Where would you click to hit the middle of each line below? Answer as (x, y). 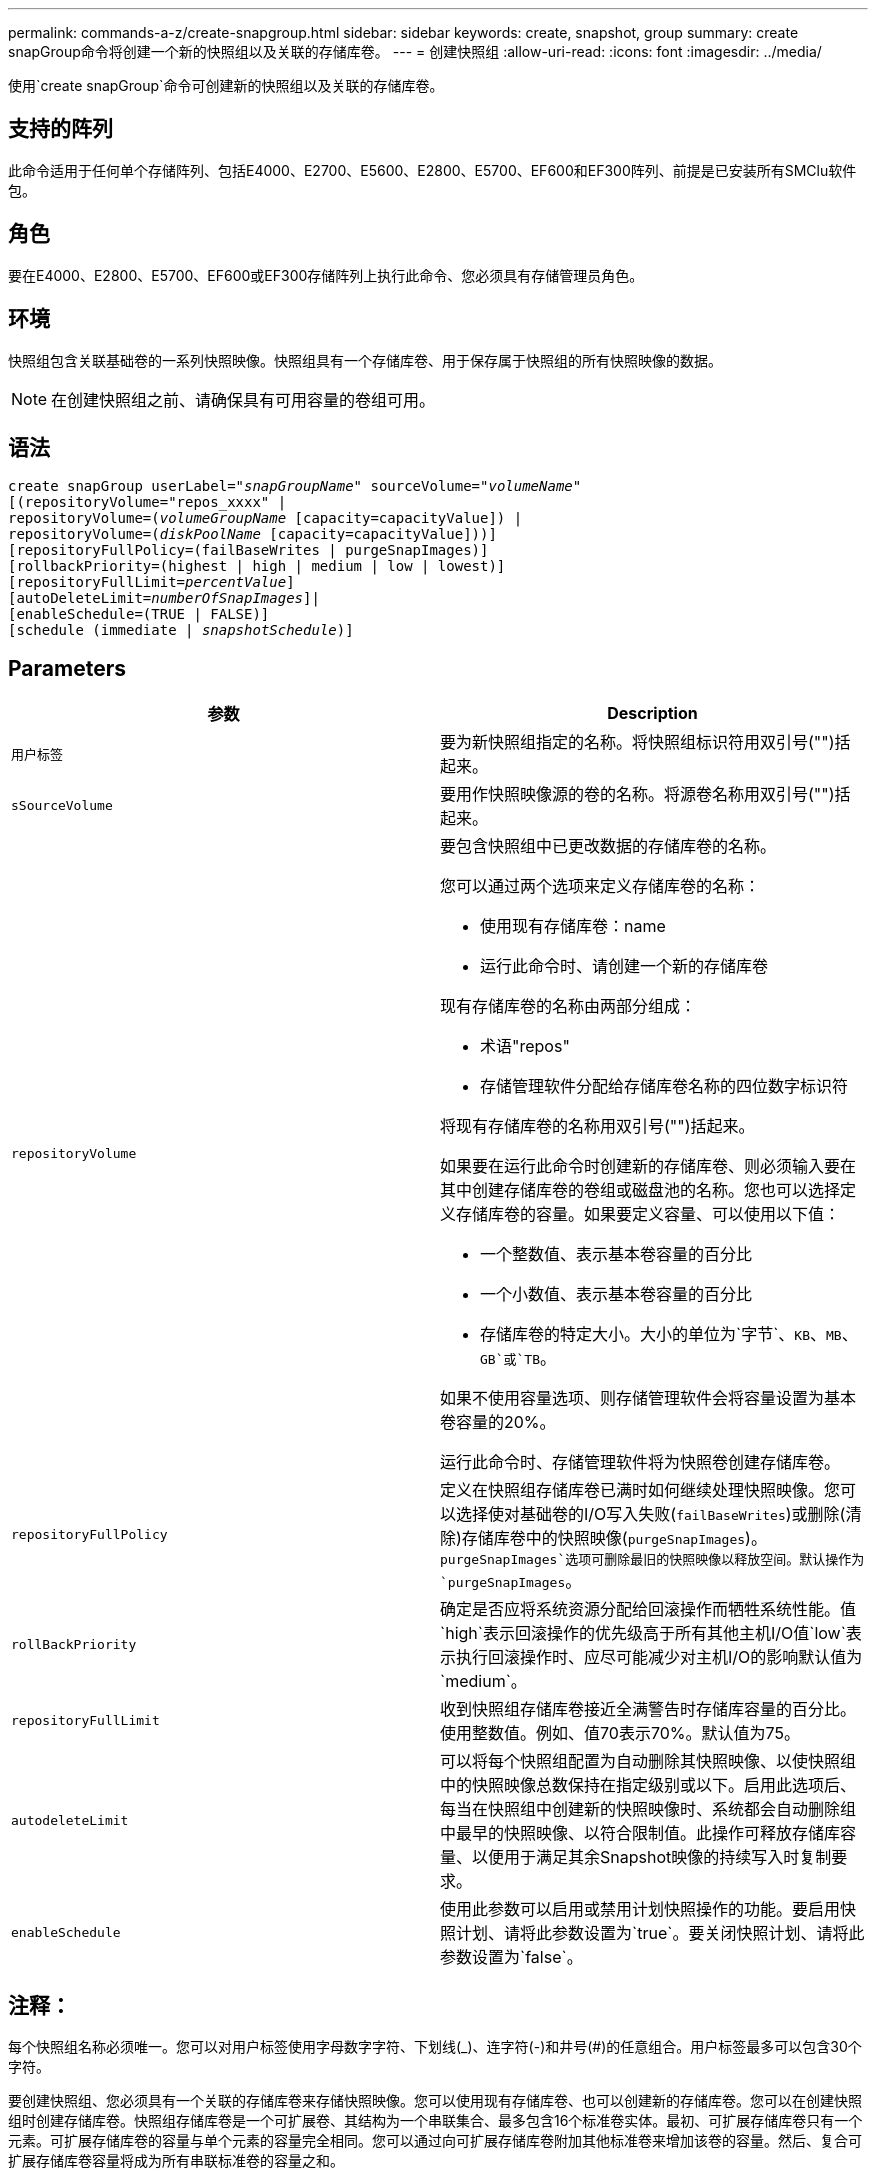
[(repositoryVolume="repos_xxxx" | (147, 502)
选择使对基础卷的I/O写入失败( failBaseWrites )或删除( (651, 1514)
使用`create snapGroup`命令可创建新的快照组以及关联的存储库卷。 (226, 85)
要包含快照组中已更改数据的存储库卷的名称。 (608, 846)
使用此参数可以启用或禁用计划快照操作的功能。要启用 (640, 1909)
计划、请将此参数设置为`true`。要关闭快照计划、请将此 (660, 1933)
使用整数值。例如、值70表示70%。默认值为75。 (620, 1733)
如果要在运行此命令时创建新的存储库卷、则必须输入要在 (648, 1166)
